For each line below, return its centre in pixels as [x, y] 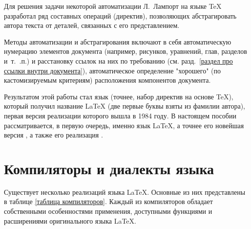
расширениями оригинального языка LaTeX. [70, 220]
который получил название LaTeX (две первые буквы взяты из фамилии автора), [125, 106]
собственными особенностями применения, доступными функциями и [108, 211]
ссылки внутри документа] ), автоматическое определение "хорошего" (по [112, 70]
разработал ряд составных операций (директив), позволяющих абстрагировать [120, 15]
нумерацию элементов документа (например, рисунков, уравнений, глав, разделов [125, 51]
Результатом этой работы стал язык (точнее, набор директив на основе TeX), [119, 96]
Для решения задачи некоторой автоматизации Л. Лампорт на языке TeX [113, 6]
